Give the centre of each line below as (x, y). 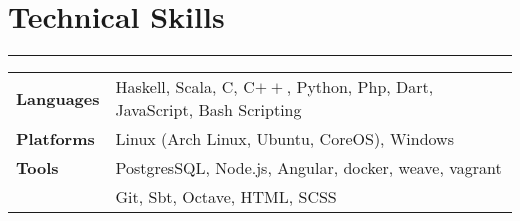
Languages (58, 98)
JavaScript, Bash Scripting (208, 110)
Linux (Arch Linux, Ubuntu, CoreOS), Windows (284, 139)
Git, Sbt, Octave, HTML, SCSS (226, 197)
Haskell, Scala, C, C (185, 87)
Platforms (55, 139)
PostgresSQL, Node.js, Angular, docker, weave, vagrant (308, 168)
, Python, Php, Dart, (360, 87)
